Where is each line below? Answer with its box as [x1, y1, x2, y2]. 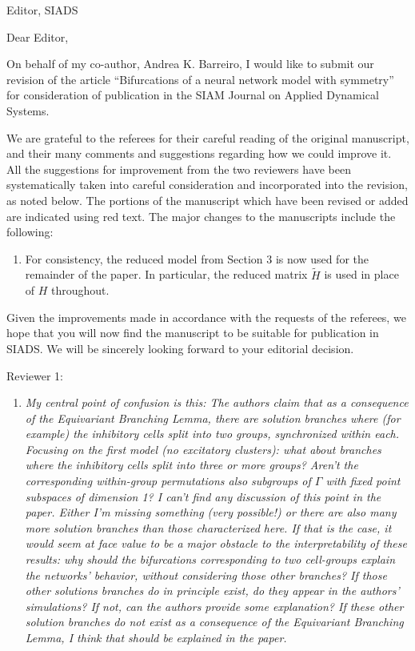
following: [6, 223, 54, 240]
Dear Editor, [6, 28, 69, 45]
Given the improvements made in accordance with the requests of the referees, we [6, 308, 406, 325]
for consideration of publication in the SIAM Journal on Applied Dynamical [6, 86, 379, 103]
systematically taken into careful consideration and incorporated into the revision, [6, 176, 408, 193]
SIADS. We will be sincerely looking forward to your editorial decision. [6, 340, 354, 356]
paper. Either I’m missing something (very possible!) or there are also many [25, 504, 397, 520]
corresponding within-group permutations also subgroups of [25, 472, 311, 489]
